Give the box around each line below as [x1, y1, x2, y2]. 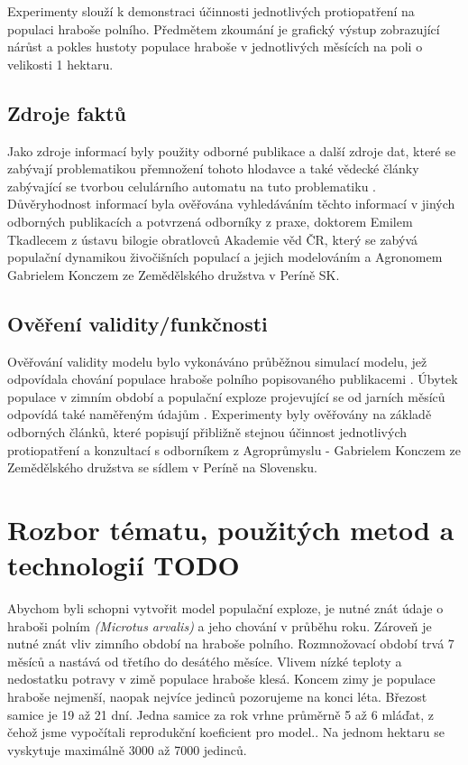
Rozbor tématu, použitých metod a [7, 510, 454, 547]
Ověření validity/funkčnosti [7, 309, 268, 337]
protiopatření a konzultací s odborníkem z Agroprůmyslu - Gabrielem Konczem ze [7, 440, 461, 459]
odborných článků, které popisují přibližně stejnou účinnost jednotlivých [7, 422, 408, 441]
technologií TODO [7, 546, 240, 583]
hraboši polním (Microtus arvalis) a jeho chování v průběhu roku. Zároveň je [7, 616, 432, 635]
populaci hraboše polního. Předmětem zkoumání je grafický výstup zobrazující [7, 19, 440, 38]
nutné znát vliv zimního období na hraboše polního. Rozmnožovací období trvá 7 [7, 634, 454, 653]
